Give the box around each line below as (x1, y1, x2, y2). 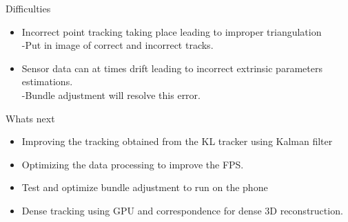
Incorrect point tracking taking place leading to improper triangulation (21, 24, 322, 38)
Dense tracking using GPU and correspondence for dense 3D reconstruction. (21, 203, 343, 217)
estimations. (21, 74, 73, 89)
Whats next (6, 111, 55, 125)
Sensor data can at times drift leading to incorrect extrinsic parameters (21, 60, 323, 75)
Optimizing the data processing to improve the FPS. (21, 157, 244, 171)
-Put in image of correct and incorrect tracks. (21, 38, 214, 52)
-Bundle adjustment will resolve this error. (21, 87, 201, 102)
